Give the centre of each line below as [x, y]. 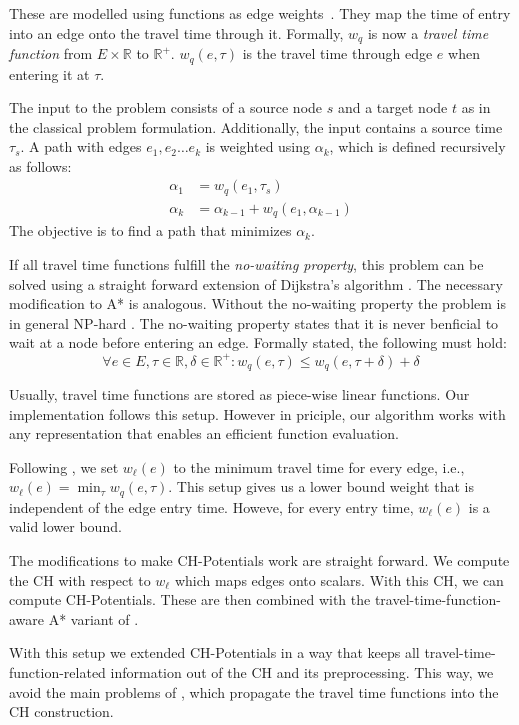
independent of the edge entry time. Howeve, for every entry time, [211, 506]
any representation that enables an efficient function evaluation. [204, 433]
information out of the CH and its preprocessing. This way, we [302, 671]
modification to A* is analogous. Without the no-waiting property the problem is [257, 303]
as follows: [40, 165]
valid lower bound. [65, 526]
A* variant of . [93, 618]
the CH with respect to [80, 579]
